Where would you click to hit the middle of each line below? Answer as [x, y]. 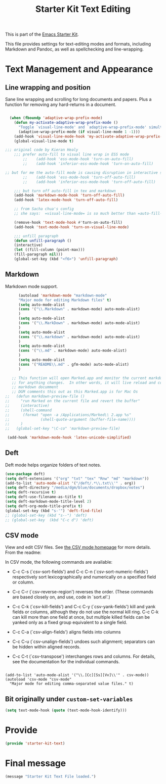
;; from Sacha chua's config [44, 209]
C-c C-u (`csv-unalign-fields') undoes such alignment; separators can [83, 641]
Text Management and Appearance [79, 69]
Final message [36, 763]
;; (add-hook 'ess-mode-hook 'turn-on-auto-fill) [78, 159]
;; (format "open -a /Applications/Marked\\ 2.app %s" [68, 415]
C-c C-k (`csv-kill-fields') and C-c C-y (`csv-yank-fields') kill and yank [84, 607]
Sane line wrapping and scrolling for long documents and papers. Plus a [78, 99]
